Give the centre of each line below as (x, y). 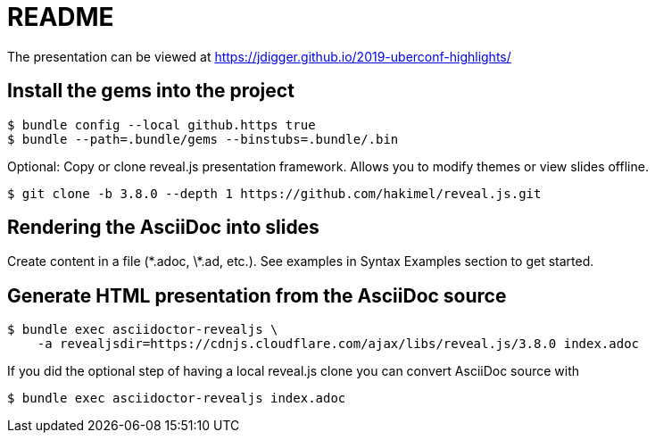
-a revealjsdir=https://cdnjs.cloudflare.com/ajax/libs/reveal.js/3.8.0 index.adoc (338, 344)
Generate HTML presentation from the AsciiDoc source (257, 295)
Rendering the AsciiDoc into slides (163, 228)
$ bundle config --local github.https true (162, 125)
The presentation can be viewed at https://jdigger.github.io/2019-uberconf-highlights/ (259, 56)
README (61, 17)
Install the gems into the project (151, 91)
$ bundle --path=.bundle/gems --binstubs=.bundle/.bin (203, 139)
